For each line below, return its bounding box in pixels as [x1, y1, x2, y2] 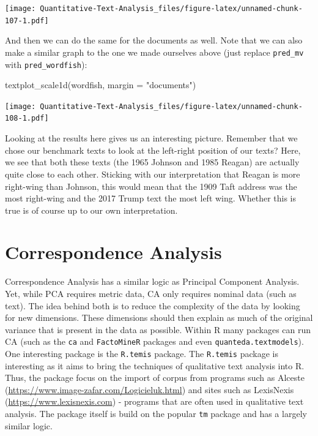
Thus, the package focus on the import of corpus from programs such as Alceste [5, 371, 305, 384]
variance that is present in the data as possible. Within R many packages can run [5, 323, 311, 336]
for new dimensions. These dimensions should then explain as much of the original [5, 311, 313, 324]
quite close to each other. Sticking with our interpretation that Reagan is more [5, 167, 300, 180]
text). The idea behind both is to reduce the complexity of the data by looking [5, 299, 300, 312]
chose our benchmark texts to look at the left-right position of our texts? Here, [5, 143, 301, 156]
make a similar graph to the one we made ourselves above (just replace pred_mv [5, 45, 304, 58]
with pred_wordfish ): [5, 58, 87, 70]
